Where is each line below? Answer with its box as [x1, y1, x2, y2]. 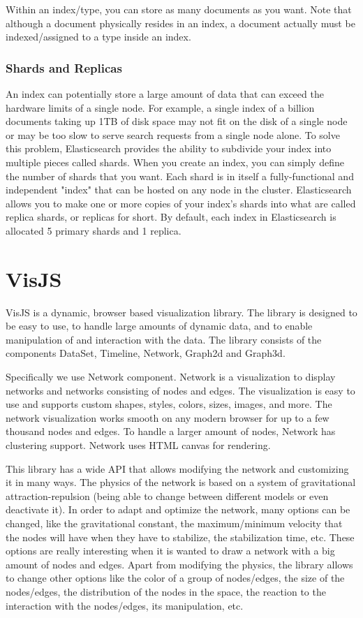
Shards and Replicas [6, 59, 122, 76]
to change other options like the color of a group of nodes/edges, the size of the [6, 571, 345, 585]
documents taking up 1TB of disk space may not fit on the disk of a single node [6, 114, 348, 128]
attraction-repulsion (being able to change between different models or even [6, 488, 329, 503]
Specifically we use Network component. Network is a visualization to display [6, 369, 336, 384]
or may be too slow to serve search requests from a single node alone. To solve [6, 127, 340, 142]
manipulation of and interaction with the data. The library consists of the [6, 332, 322, 346]
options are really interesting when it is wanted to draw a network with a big [6, 543, 335, 558]
